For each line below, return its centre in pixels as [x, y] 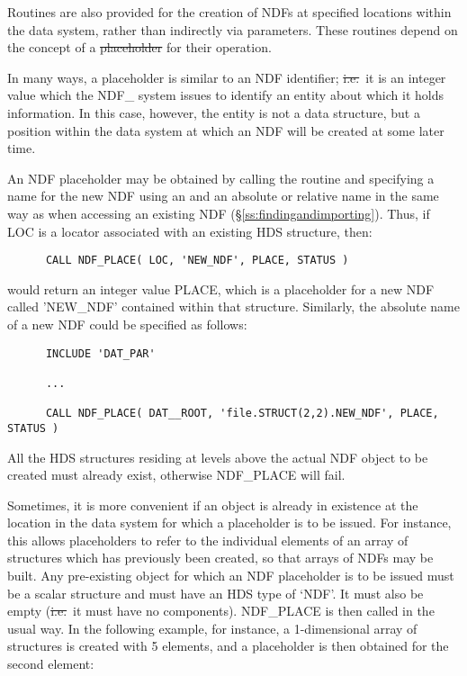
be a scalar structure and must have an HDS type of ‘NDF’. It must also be [216, 593]
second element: [51, 664]
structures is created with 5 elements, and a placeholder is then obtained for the [228, 646]
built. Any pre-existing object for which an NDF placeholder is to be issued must [231, 576]
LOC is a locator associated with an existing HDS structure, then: [190, 231]
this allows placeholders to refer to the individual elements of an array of [208, 540]
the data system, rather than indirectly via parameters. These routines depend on [233, 29]
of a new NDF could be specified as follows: [127, 324]
